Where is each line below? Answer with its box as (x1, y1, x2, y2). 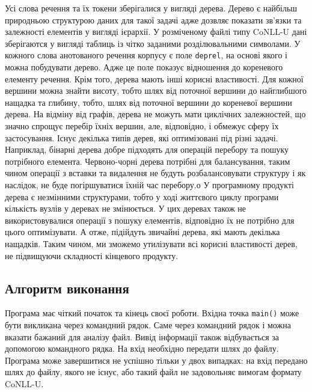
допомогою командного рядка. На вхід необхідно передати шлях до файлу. (5, 342, 279, 355)
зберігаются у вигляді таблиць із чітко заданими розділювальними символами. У (5, 37, 301, 49)
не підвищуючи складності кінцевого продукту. (5, 249, 179, 262)
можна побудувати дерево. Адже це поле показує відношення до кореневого (5, 61, 283, 73)
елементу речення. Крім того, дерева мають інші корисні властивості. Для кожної (5, 72, 304, 85)
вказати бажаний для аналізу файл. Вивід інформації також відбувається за (5, 330, 280, 343)
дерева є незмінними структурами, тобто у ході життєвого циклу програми (5, 190, 279, 203)
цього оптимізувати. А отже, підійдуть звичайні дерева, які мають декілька (5, 225, 280, 238)
